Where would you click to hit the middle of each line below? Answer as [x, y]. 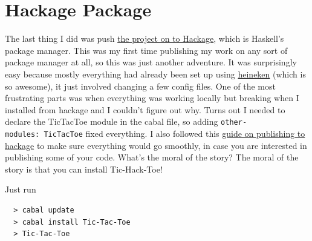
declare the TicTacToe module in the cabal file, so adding [112, 121]
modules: [22, 134]
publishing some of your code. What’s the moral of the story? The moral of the [152, 157]
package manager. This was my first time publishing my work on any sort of [146, 50]
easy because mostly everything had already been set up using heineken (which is [155, 74]
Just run [21, 189]
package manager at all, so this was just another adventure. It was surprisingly [151, 62]
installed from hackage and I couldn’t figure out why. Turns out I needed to [145, 109]
